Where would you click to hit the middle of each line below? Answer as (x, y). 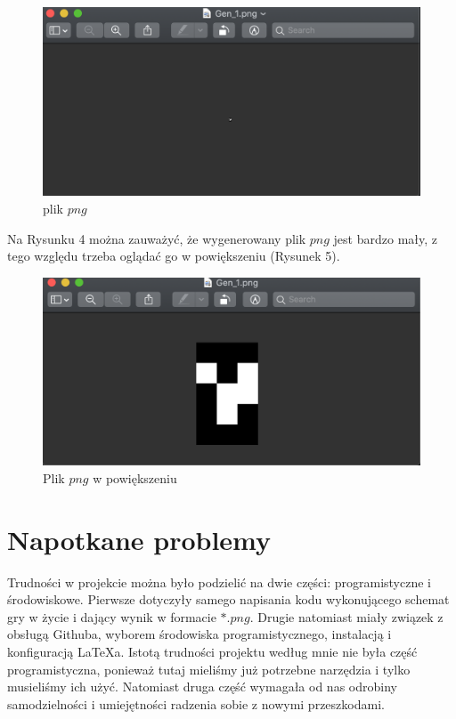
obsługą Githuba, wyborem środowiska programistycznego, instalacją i (199, 634)
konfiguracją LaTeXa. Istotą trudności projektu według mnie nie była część (212, 652)
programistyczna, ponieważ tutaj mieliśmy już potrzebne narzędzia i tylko (209, 669)
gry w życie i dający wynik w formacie (112, 616)
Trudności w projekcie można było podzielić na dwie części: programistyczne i (219, 582)
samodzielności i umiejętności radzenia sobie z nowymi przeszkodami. (196, 703)
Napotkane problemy (139, 539)
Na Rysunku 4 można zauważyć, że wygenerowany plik (157, 238)
